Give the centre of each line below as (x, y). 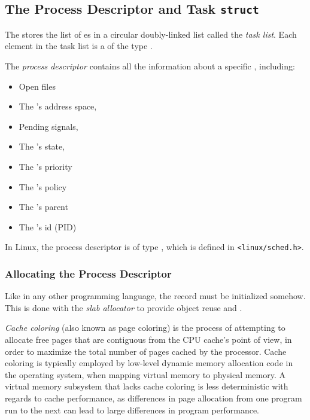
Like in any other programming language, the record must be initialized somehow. (155, 296)
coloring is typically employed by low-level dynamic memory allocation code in (149, 363)
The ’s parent (43, 207)
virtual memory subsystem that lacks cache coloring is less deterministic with (147, 386)
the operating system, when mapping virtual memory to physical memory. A (145, 374)
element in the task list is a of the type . (79, 46)
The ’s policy (43, 186)
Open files (37, 86)
